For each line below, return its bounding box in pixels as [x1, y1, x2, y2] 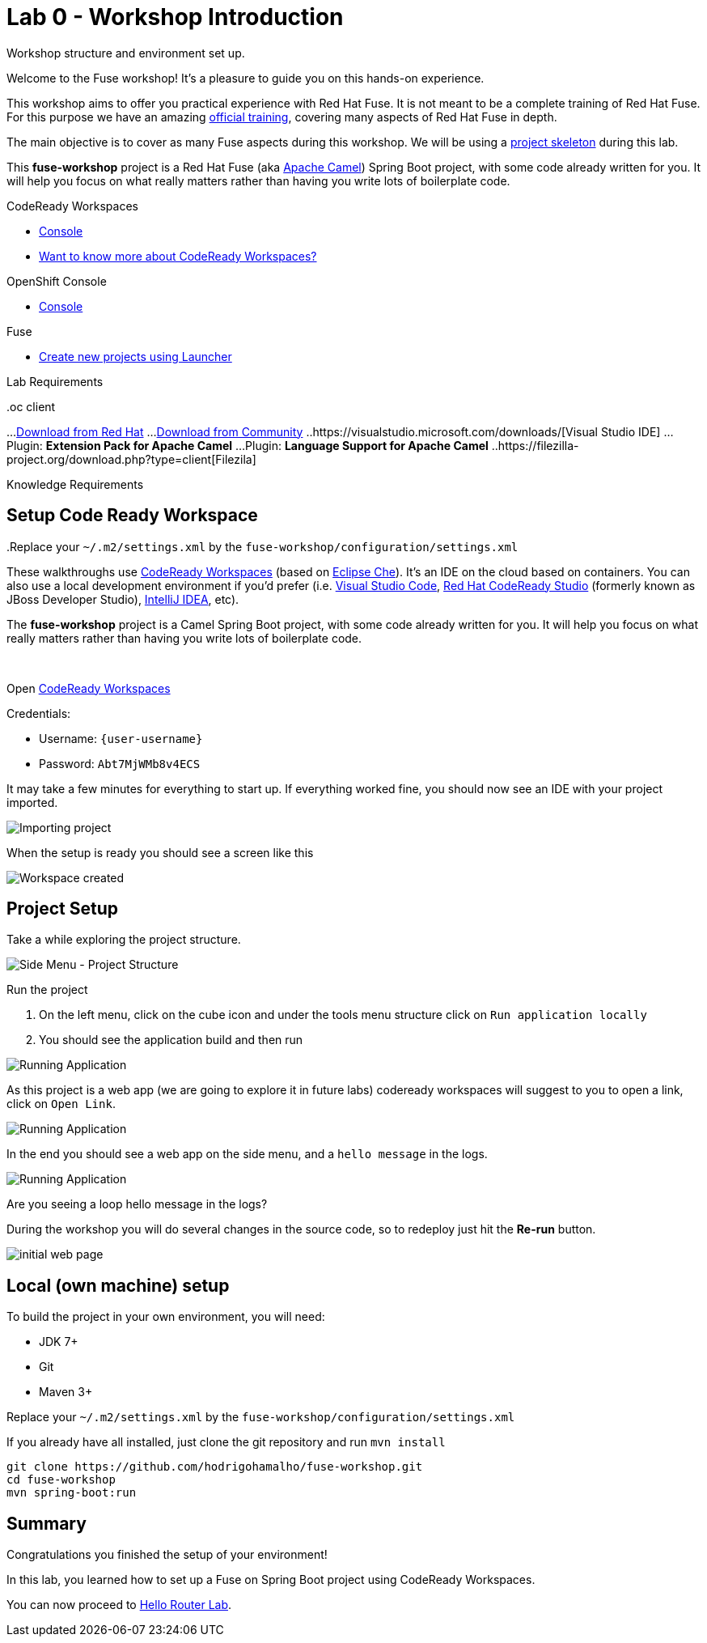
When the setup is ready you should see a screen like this [6, 845, 314, 860]
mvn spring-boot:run [6, 1486, 137, 1500]
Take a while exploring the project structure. [6, 932, 241, 947]
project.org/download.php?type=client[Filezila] [6, 452, 256, 466]
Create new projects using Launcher [39, 349, 232, 363]
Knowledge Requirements [6, 477, 144, 491]
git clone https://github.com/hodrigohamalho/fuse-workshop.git [6, 1460, 423, 1474]
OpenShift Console [6, 274, 107, 288]
